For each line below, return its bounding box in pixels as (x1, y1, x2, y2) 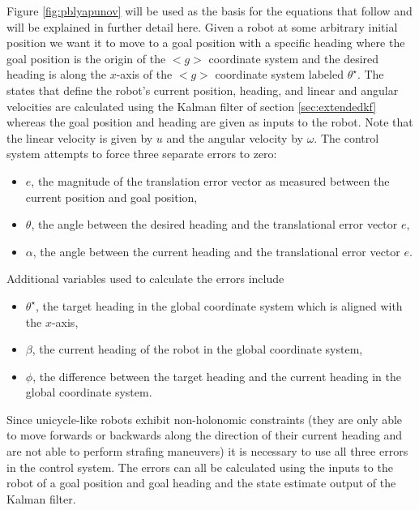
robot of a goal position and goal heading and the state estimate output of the (6, 474, 396, 491)
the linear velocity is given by (6, 129, 153, 146)
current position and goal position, (25, 188, 198, 205)
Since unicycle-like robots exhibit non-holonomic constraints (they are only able (6, 410, 403, 427)
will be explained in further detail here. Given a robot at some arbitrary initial (6, 18, 398, 35)
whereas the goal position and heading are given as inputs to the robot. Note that (6, 114, 413, 131)
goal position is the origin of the (6, 49, 166, 66)
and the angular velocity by (166, 129, 303, 146)
